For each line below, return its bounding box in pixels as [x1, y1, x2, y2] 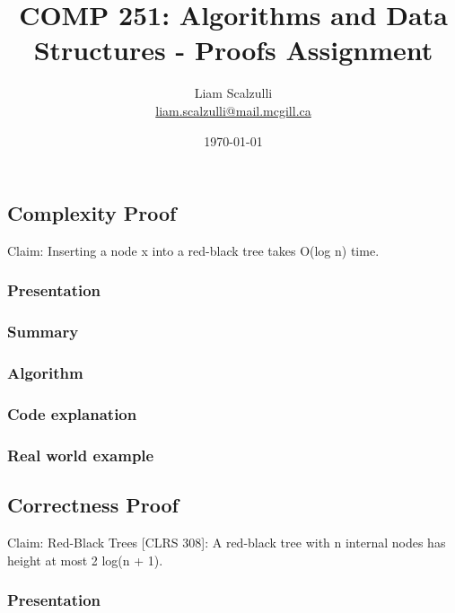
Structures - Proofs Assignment [33, 31, 433, 68]
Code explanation [7, 402, 137, 425]
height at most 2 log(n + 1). [7, 550, 163, 569]
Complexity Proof [7, 199, 177, 227]
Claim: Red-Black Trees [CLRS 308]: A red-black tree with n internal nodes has [7, 532, 446, 551]
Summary [7, 320, 79, 343]
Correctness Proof [7, 491, 179, 519]
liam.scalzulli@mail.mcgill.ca [155, 101, 311, 119]
